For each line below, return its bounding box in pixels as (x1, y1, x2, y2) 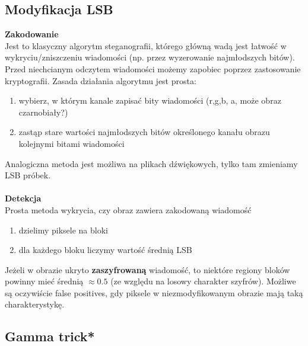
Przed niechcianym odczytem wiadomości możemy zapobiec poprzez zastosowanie (5, 62, 301, 75)
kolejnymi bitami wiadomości (18, 137, 125, 149)
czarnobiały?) (18, 105, 68, 118)
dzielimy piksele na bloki (18, 223, 108, 236)
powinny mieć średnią (5, 275, 84, 287)
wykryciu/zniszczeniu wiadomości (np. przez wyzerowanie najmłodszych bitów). (5, 51, 295, 63)
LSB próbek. (5, 169, 51, 181)
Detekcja (5, 192, 42, 204)
